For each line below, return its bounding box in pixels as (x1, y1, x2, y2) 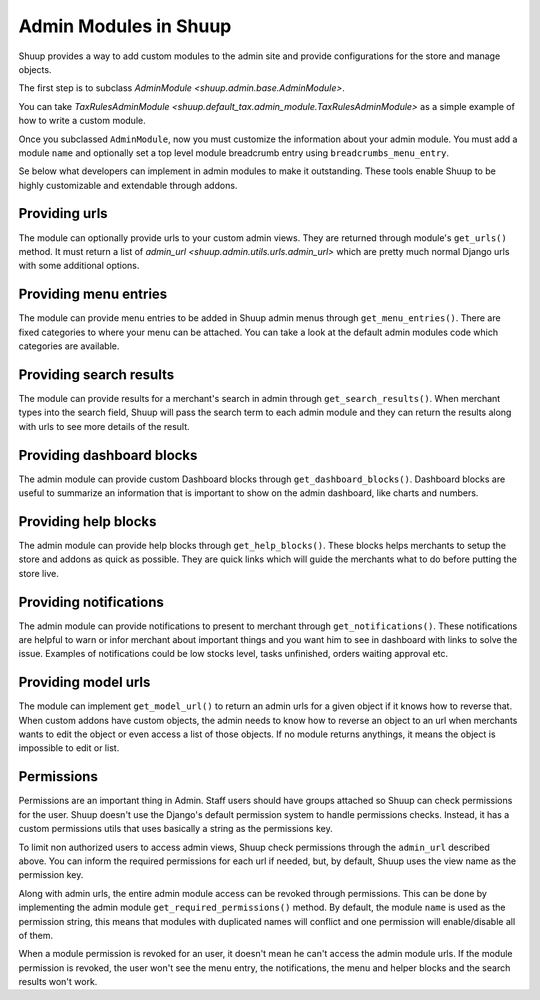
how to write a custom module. (18, 115, 146, 127)
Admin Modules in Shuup (18, 15, 232, 37)
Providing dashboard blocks (18, 446, 198, 464)
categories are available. (18, 340, 120, 352)
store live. (18, 567, 59, 579)
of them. (18, 929, 54, 941)
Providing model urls (18, 674, 151, 691)
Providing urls (18, 205, 109, 222)
